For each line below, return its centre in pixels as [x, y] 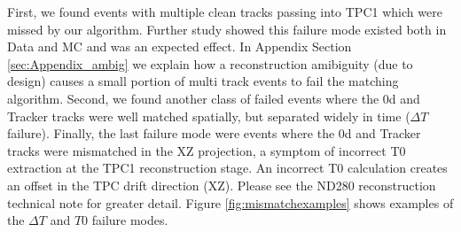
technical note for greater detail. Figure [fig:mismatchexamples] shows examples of [230, 202]
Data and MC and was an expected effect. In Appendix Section [180, 46]
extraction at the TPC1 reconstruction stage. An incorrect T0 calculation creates [227, 168]
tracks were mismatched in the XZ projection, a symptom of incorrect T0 [207, 150]
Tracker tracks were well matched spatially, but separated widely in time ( [209, 116]
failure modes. [130, 220]
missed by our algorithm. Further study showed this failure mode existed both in [227, 29]
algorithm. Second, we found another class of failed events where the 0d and [214, 98]
